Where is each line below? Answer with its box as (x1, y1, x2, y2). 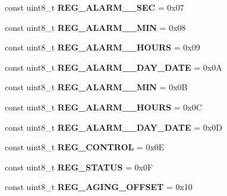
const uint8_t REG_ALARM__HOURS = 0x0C (5, 100, 202, 113)
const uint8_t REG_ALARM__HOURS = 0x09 (5, 41, 200, 53)
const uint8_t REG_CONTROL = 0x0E (5, 141, 165, 153)
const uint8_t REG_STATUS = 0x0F (5, 160, 153, 173)
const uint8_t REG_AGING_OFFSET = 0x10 (5, 181, 193, 193)
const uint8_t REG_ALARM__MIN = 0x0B (5, 81, 188, 93)
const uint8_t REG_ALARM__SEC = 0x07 (5, 1, 184, 13)
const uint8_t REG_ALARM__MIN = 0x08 (5, 21, 186, 33)
